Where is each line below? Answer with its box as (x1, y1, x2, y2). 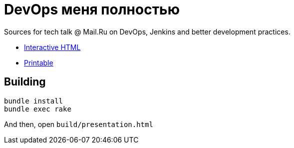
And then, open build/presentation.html (4, 119, 153, 128)
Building (4, 75, 46, 88)
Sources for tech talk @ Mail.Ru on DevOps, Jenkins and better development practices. (4, 27, 291, 36)
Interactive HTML (24, 42, 81, 51)
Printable (24, 58, 53, 67)
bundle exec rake (4, 104, 71, 113)
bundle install (4, 96, 63, 105)
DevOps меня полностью (4, 1, 180, 18)
